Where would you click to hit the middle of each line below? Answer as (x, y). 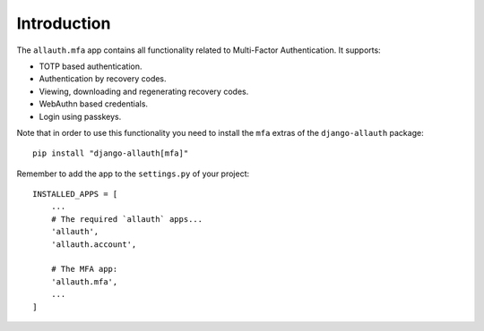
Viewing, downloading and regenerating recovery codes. (144, 91)
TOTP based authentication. (91, 66)
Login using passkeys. (80, 116)
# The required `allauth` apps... (127, 219)
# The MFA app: (84, 269)
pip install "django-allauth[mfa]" (111, 153)
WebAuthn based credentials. (93, 104)
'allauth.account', (94, 244)
